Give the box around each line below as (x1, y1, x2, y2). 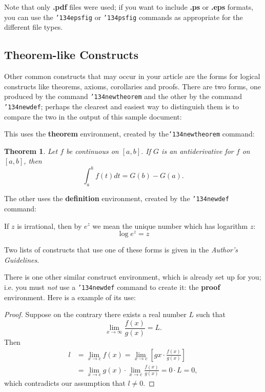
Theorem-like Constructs (4, 47, 139, 63)
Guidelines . (4, 254, 39, 265)
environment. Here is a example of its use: (4, 291, 136, 302)
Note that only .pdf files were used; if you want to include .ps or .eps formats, (4, 2, 254, 12)
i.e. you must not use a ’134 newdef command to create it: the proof (4, 281, 220, 292)
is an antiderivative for (161, 145, 234, 156)
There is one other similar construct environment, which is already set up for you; (4, 271, 261, 282)
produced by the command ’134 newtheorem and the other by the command (4, 91, 242, 102)
